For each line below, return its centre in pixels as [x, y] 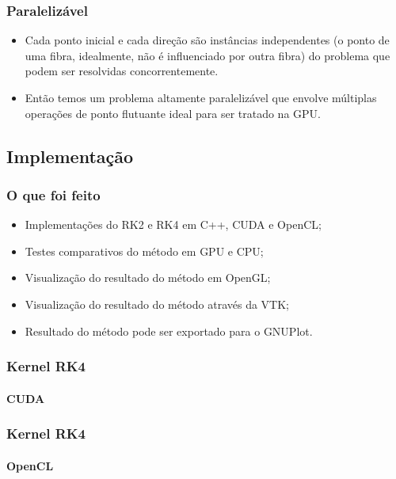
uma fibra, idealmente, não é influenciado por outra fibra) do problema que [208, 55]
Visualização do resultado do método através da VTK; [157, 304]
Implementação [70, 156]
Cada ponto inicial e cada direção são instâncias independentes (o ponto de [207, 40]
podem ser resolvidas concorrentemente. [122, 71]
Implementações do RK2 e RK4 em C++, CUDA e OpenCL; [173, 224]
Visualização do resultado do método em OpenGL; [148, 278]
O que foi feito [53, 194]
